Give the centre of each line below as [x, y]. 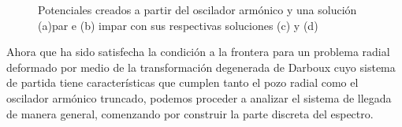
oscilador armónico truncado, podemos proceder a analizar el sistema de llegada [199, 97]
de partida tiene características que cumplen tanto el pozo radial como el [182, 82]
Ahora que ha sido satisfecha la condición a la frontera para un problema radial [198, 52]
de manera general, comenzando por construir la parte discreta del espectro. [190, 113]
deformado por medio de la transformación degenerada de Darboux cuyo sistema [201, 67]
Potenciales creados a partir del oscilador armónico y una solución [197, 9]
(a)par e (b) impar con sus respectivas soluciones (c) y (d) [178, 25]
